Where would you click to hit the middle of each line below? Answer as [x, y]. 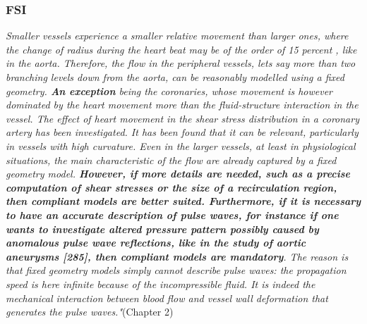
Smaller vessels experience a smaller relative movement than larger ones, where [177, 36]
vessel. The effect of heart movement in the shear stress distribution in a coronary [182, 118]
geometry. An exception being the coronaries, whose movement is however [169, 91]
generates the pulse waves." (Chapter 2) [90, 312]
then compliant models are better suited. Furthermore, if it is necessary [183, 201]
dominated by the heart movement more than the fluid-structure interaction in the [182, 105]
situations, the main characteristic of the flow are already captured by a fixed [171, 160]
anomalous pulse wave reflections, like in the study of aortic [156, 243]
